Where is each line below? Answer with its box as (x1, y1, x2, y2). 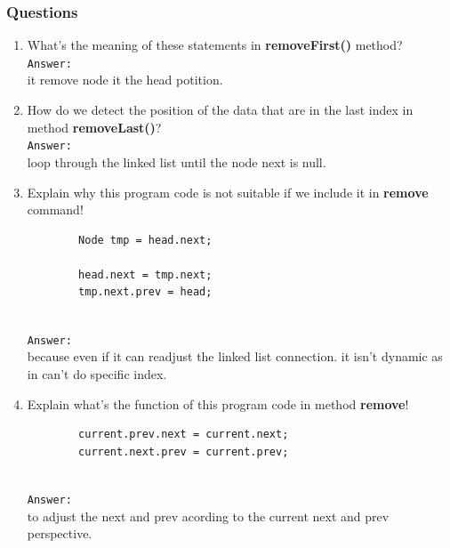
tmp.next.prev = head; (78, 286, 213, 299)
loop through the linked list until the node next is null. (27, 152, 326, 171)
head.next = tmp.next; (78, 268, 213, 281)
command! (27, 200, 84, 219)
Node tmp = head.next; (78, 233, 213, 246)
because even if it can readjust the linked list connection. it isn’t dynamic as (27, 347, 443, 366)
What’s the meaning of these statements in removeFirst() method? (27, 36, 403, 54)
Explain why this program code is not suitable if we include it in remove (27, 182, 429, 201)
